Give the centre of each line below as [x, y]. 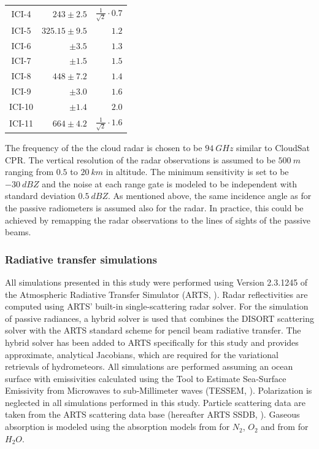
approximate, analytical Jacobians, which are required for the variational [142, 354]
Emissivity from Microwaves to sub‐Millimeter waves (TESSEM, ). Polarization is [159, 390]
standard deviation [40, 196]
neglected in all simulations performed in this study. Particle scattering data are [156, 402]
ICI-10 [21, 106]
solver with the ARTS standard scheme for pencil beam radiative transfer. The [153, 330]
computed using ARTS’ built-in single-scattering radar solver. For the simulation [157, 306]
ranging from [29, 172]
